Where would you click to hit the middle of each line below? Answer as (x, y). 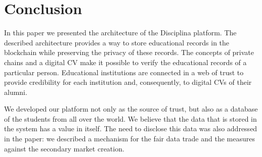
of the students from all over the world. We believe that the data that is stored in (130, 118)
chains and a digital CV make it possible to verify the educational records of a (125, 62)
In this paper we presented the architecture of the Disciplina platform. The (120, 33)
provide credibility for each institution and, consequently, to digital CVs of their (128, 82)
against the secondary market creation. (64, 148)
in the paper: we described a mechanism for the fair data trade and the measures (129, 139)
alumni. (16, 92)
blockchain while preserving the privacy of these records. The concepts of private (129, 52)
